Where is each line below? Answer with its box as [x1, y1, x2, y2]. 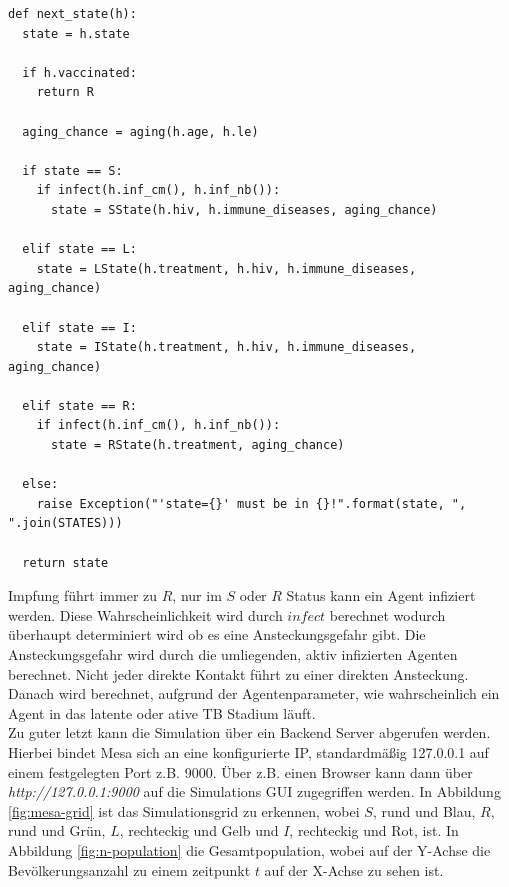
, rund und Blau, [372, 800, 476, 821]
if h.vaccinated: [22, 65, 137, 80]
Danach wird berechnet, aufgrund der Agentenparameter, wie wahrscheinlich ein [8, 683, 500, 704]
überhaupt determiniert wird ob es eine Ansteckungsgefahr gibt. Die [8, 624, 426, 645]
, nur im [172, 585, 222, 606]
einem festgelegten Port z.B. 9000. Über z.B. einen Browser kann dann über [8, 761, 473, 782]
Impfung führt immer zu [8, 585, 158, 606]
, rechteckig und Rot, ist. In [289, 820, 459, 841]
